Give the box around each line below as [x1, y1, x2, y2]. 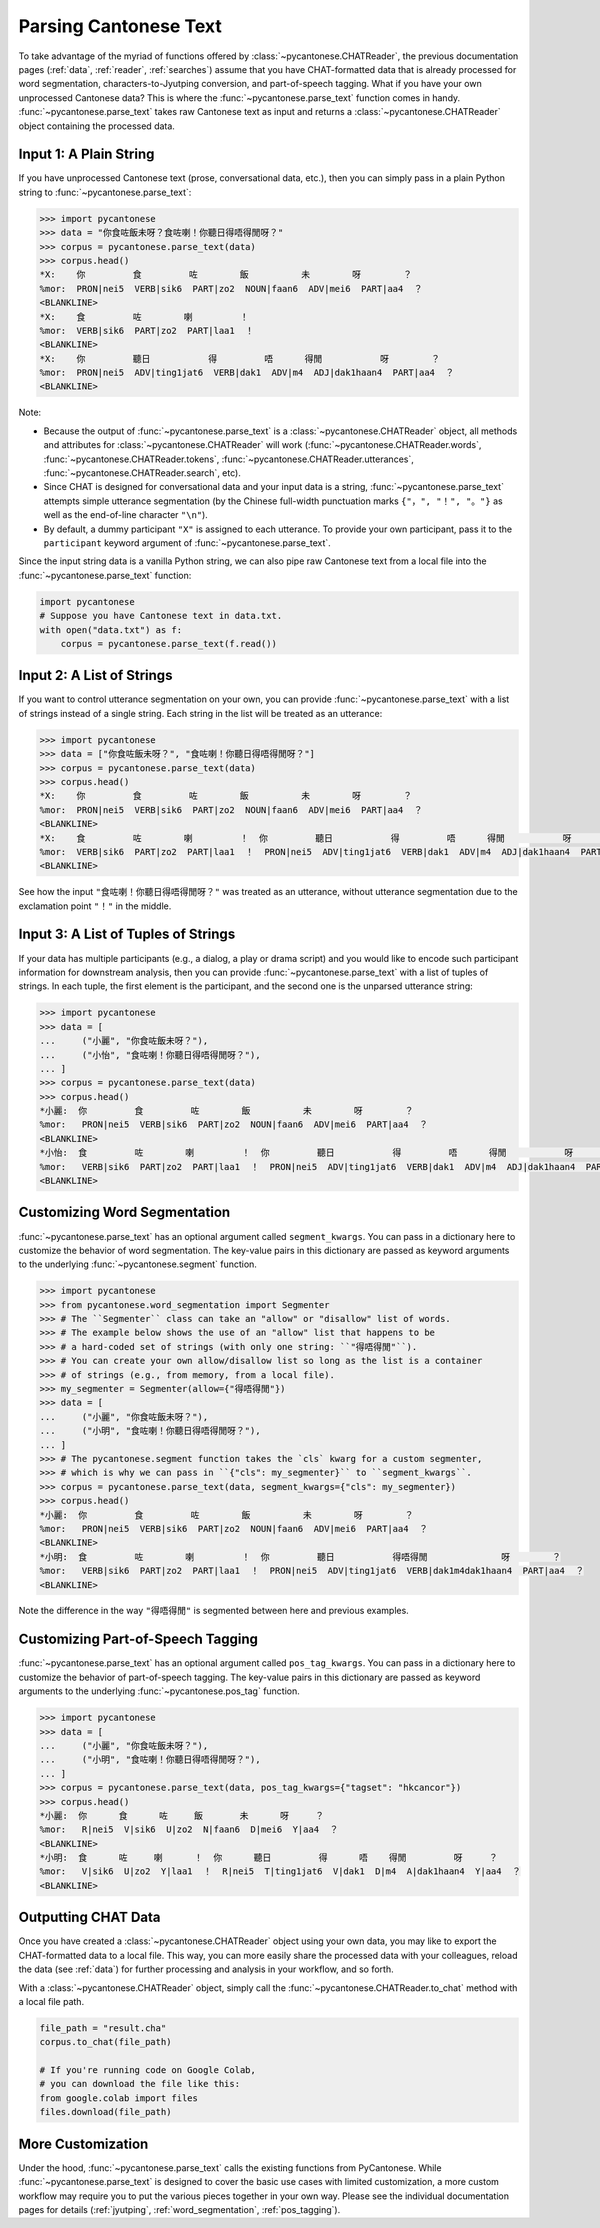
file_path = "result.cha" [39, 2022, 167, 2034]
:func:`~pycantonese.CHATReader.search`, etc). [43, 467, 242, 479]
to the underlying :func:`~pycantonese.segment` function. [18, 1258, 257, 1270]
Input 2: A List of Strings [18, 667, 173, 684]
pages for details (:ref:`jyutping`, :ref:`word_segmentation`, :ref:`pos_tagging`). [18, 2203, 341, 2215]
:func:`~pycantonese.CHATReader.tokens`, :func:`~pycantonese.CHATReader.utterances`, [43, 453, 414, 465]
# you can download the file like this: [39, 2078, 240, 2090]
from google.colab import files [39, 2092, 199, 2104]
